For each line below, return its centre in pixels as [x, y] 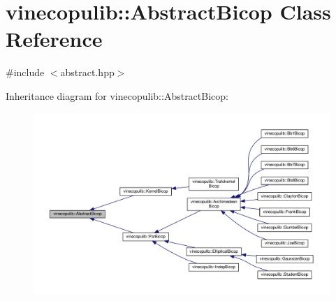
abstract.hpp [87, 72]
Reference [54, 39]
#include [25, 72]
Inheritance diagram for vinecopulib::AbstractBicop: [117, 95]
